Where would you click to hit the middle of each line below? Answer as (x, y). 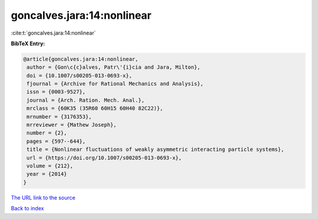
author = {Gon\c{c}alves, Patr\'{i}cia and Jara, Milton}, (114, 67)
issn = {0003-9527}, (56, 92)
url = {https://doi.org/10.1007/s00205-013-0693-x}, (104, 158)
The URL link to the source (43, 197)
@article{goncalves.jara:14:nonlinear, (81, 59)
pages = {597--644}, (56, 141)
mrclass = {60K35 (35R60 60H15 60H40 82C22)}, (95, 108)
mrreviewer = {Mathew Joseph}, (72, 125)
